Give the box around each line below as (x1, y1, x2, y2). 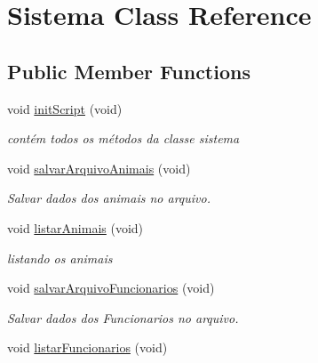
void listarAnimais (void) (7, 218, 144, 237)
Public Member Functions (7, 57, 250, 85)
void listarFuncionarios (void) (7, 338, 168, 357)
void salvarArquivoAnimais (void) (7, 158, 191, 177)
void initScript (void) (7, 99, 123, 117)
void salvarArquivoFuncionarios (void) (7, 278, 215, 297)
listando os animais (7, 248, 113, 267)
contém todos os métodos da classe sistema (7, 129, 240, 148)
